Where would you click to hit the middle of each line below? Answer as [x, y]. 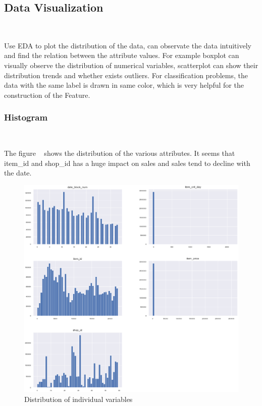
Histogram [26, 117]
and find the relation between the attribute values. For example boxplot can [122, 55]
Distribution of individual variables [78, 399]
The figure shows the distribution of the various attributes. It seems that [120, 153]
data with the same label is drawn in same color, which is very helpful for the [124, 85]
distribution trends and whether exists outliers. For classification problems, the [126, 75]
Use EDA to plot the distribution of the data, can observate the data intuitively [128, 45]
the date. [18, 173]
